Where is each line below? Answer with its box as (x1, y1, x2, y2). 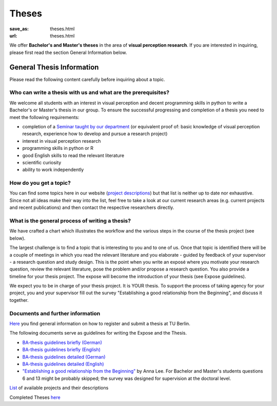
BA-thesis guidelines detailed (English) (22, 361, 105, 367)
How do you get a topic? (9, 180, 71, 187)
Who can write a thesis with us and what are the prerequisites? (9, 89, 169, 96)
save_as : (9, 26, 29, 32)
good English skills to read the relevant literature (22, 152, 125, 159)
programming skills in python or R (22, 145, 94, 151)
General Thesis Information (9, 63, 99, 71)
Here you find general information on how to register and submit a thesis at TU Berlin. (9, 321, 191, 326)
